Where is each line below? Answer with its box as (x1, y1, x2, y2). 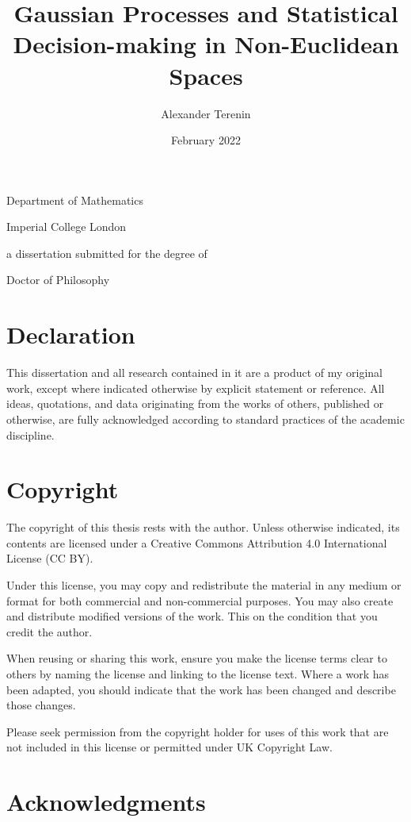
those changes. (6, 697, 76, 713)
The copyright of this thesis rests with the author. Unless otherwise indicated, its (6, 519, 400, 536)
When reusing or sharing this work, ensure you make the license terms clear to (6, 650, 387, 666)
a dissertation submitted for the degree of (6, 244, 207, 261)
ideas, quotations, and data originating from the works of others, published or (6, 395, 384, 412)
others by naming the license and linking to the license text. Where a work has (6, 666, 390, 682)
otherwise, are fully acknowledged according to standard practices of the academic (6, 410, 405, 427)
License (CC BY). (6, 550, 93, 567)
